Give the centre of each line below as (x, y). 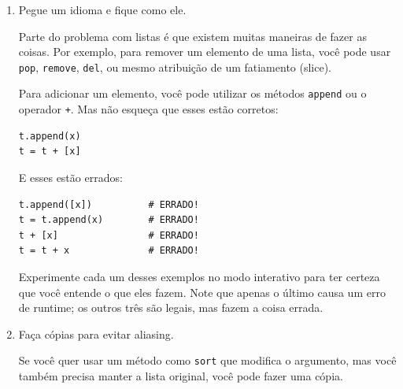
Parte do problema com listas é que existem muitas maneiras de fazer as (192, 36)
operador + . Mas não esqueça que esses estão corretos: (148, 109)
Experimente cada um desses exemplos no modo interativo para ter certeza (199, 276)
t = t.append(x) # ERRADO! (109, 220)
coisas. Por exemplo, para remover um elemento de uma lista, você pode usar (205, 52)
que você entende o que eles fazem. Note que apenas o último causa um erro (202, 292)
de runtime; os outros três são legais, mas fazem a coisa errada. (171, 307)
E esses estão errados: (70, 177)
